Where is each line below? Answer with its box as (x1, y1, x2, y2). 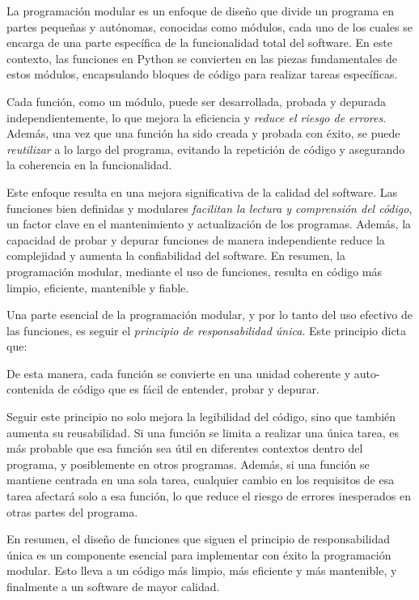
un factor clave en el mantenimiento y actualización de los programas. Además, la (6, 215, 412, 232)
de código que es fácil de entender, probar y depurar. (57, 381, 320, 398)
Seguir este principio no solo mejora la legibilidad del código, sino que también (6, 408, 396, 425)
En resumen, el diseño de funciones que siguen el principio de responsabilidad (6, 530, 391, 547)
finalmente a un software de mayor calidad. (6, 578, 220, 594)
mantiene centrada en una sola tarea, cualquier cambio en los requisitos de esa (6, 471, 395, 488)
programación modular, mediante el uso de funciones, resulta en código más (6, 262, 383, 279)
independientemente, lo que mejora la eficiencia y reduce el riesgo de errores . (6, 109, 387, 126)
